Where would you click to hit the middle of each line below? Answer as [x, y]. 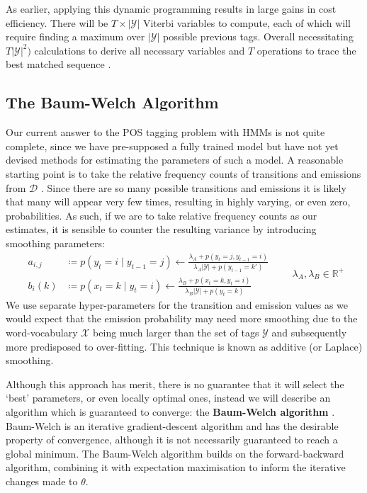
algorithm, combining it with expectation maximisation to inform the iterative [176, 467]
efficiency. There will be [57, 22]
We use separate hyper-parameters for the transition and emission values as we [177, 304]
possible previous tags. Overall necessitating [258, 36]
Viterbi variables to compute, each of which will [247, 22]
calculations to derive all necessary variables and [140, 50]
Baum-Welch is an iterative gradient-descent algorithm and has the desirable [172, 425]
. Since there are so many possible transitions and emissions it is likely [193, 187]
